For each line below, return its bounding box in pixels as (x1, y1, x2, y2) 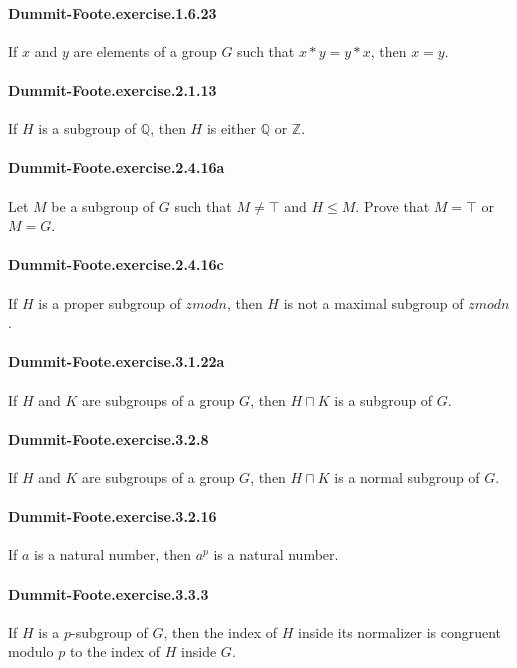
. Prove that (355, 195, 430, 216)
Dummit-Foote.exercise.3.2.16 (8, 506, 217, 527)
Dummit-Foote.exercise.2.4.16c (8, 254, 224, 275)
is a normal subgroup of (334, 466, 480, 487)
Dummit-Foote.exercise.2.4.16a (8, 157, 225, 178)
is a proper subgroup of (38, 292, 181, 313)
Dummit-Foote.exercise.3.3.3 (8, 583, 209, 604)
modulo (8, 641, 54, 662)
